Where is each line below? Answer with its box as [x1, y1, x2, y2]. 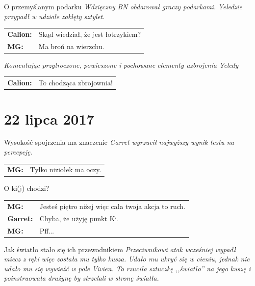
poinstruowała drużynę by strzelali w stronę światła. [4, 273, 159, 283]
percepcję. [4, 147, 33, 157]
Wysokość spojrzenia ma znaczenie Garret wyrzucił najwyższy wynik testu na [4, 137, 234, 147]
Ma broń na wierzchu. [38, 41, 104, 51]
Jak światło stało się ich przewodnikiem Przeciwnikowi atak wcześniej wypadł [4, 244, 236, 254]
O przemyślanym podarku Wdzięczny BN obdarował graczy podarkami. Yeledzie [4, 1, 242, 11]
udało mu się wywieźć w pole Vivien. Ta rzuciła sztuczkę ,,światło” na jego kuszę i [4, 263, 251, 273]
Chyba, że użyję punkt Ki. [39, 213, 119, 223]
